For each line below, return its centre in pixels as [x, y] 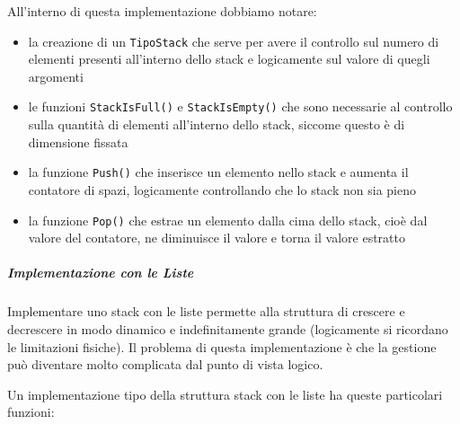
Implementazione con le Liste [101, 273]
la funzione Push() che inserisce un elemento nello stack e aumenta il [218, 172]
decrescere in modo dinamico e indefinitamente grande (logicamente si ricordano [228, 328]
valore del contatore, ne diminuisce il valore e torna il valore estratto [217, 238]
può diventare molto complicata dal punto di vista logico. [165, 364]
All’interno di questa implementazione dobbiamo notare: [162, 11]
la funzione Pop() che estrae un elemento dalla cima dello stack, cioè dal [228, 220]
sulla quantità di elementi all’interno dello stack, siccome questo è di [217, 124]
